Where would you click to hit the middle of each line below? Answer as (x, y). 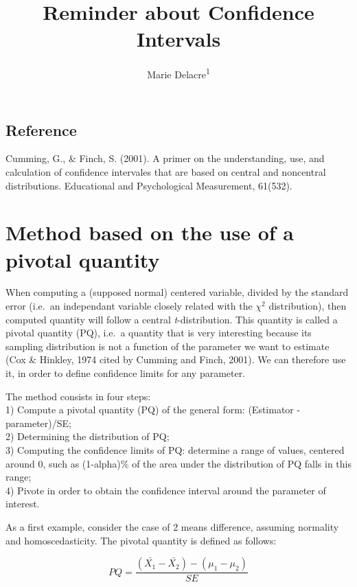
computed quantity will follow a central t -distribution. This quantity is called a (172, 319)
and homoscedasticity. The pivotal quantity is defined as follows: (141, 540)
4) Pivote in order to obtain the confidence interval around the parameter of (166, 490)
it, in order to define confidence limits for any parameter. (126, 373)
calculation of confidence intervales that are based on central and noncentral (166, 171)
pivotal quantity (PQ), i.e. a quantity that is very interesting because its (159, 333)
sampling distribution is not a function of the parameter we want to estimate (168, 346)
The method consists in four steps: (78, 396)
